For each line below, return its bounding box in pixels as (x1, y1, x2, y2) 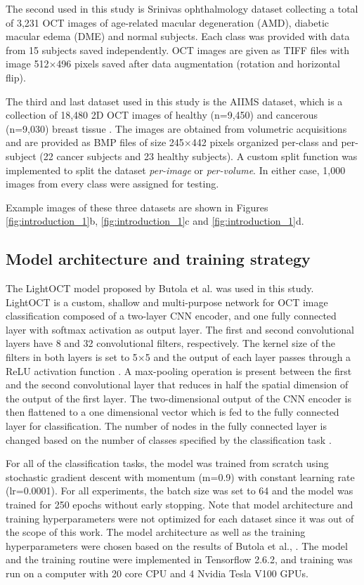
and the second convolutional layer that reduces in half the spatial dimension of (6, 377, 349, 392)
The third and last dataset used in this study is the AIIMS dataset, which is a (6, 93, 343, 108)
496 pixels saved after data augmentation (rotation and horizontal (56, 56, 340, 71)
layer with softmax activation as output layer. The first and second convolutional (6, 322, 354, 336)
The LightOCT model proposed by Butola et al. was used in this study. (6, 281, 314, 296)
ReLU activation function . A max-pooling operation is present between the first (6, 363, 352, 378)
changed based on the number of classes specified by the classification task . (6, 432, 332, 447)
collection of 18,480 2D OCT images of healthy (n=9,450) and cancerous (6, 107, 318, 122)
